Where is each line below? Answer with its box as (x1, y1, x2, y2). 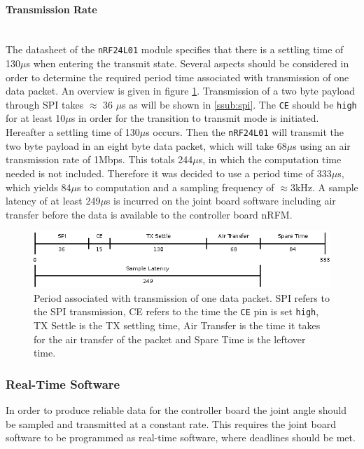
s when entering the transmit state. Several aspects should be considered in (26, 56, 349, 71)
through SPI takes (6, 97, 84, 111)
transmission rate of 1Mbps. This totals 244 (6, 152, 193, 167)
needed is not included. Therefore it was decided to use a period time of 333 (6, 165, 332, 180)
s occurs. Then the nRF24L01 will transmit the (146, 125, 344, 139)
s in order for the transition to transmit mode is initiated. (71, 111, 319, 125)
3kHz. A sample (290, 179, 358, 194)
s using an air (293, 138, 351, 153)
